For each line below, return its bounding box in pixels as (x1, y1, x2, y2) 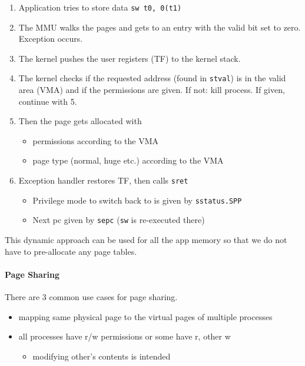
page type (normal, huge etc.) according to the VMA (32, 154, 224, 167)
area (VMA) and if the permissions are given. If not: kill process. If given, (18, 84, 285, 96)
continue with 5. (18, 95, 77, 107)
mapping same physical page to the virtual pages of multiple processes (18, 310, 273, 322)
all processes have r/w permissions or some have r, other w (18, 330, 231, 342)
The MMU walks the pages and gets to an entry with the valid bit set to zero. (18, 21, 301, 33)
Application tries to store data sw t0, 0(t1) (18, 1, 182, 13)
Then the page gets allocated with (18, 115, 142, 127)
